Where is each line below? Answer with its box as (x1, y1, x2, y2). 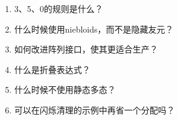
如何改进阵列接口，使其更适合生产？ (14, 43, 158, 55)
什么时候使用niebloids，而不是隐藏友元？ (14, 22, 174, 35)
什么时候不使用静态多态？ (14, 83, 116, 96)
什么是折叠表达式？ (14, 63, 91, 75)
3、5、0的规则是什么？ (14, 2, 103, 14)
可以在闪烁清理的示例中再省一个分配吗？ (14, 103, 175, 116)
